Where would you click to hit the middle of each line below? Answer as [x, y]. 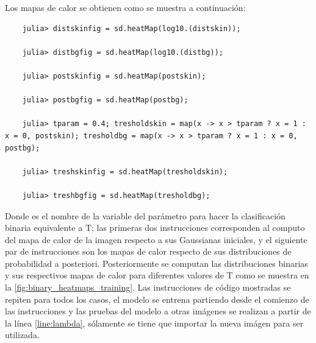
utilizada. [22, 335]
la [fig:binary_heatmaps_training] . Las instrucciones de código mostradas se [148, 287]
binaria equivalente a [44, 228]
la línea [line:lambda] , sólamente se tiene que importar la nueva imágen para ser [154, 323]
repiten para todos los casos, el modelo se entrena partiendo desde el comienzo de [157, 299]
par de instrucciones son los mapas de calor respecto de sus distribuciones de [148, 251]
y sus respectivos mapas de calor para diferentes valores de [114, 275]
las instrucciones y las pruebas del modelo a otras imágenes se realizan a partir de [158, 311]
